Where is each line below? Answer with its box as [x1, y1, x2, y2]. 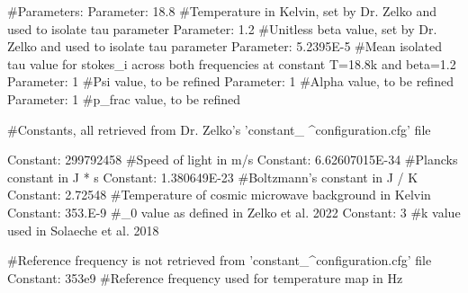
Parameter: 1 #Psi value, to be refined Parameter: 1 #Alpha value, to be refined [7, 72, 454, 91]
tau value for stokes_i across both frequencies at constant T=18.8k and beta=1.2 [7, 54, 456, 73]
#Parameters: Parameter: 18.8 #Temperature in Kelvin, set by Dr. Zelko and [7, 2, 436, 20]
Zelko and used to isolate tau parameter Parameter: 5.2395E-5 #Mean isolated [7, 37, 442, 56]
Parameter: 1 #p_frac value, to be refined [7, 89, 240, 108]
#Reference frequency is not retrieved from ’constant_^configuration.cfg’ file [7, 251, 432, 270]
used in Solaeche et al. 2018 [7, 220, 159, 239]
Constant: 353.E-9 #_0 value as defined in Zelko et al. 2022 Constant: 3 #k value [7, 202, 461, 221]
